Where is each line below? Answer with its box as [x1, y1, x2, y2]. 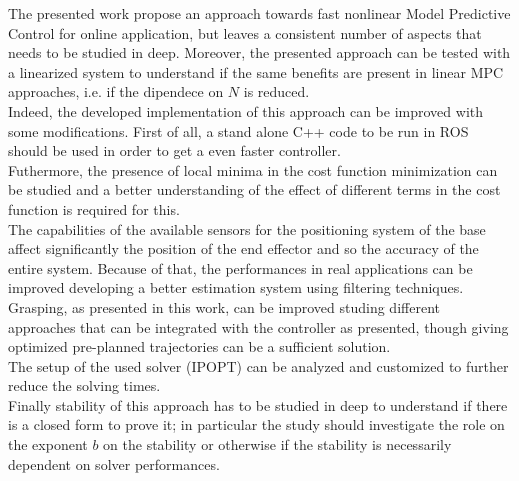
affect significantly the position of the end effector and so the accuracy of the [8, 238, 479, 259]
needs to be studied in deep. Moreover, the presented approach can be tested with [8, 42, 511, 63]
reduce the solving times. [8, 375, 161, 396]
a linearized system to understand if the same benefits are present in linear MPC [8, 61, 504, 82]
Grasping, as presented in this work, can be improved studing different [8, 296, 440, 317]
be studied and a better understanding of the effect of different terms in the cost [8, 179, 501, 200]
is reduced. [243, 81, 310, 102]
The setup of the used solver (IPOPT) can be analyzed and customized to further [8, 355, 509, 376]
